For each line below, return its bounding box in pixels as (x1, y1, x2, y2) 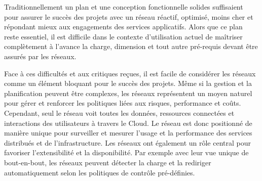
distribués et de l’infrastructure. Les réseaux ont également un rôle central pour (4, 137, 251, 148)
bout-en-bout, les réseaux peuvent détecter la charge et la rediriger (4, 157, 211, 167)
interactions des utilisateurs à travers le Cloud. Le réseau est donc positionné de (4, 117, 252, 128)
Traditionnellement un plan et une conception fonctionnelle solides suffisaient (4, 2, 243, 12)
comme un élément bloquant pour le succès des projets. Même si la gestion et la (4, 78, 252, 88)
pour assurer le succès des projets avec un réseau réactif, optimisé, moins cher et (4, 11, 253, 22)
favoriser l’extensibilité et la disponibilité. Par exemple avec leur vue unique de (4, 147, 249, 158)
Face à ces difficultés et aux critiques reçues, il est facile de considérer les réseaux (4, 68, 256, 78)
